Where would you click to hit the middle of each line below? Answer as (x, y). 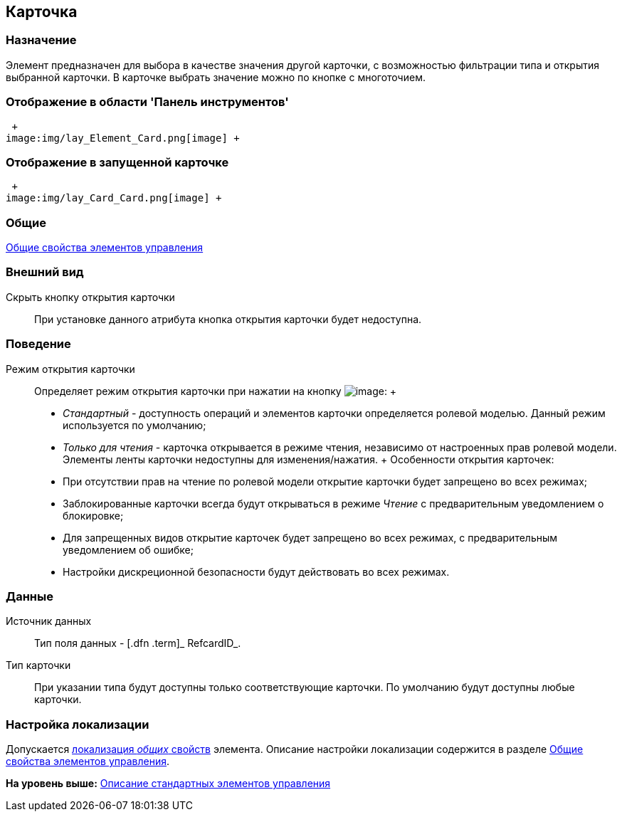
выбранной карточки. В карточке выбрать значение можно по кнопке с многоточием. (216, 77)
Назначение (41, 40)
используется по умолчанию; (135, 425)
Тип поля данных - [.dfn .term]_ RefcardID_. (138, 643)
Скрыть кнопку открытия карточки (90, 297)
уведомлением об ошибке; (128, 549)
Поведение (38, 344)
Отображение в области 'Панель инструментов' (147, 102)
